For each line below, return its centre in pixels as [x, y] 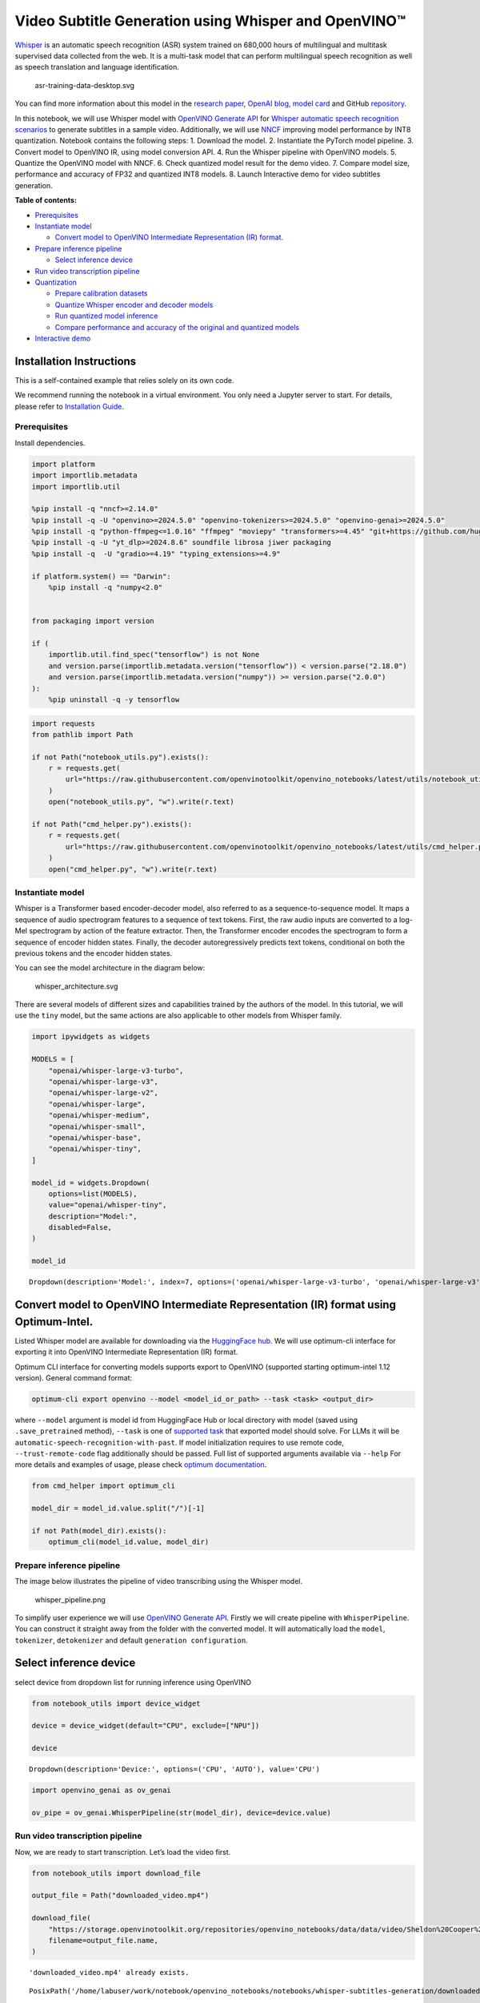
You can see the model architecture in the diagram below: [110, 968]
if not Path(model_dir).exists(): [99, 1531]
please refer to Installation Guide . [69, 406]
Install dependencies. [50, 443]
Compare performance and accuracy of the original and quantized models [177, 327]
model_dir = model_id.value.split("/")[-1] [118, 1509]
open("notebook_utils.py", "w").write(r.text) [142, 802]
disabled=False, [80, 1227]
